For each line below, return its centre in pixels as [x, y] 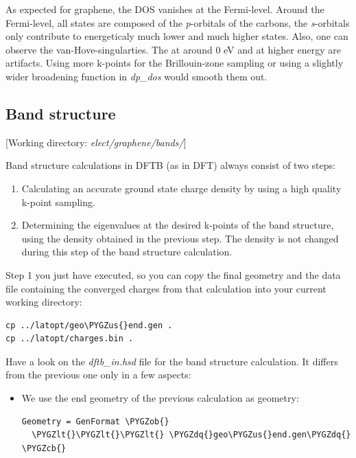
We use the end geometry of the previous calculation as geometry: [160, 398]
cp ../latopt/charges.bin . [70, 339]
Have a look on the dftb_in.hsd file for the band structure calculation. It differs [172, 361]
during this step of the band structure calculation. [127, 252]
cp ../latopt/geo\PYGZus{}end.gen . [89, 325]
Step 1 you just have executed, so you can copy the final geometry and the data [173, 274]
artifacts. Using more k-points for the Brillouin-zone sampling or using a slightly [175, 63]
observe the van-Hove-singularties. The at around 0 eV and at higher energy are [173, 49]
